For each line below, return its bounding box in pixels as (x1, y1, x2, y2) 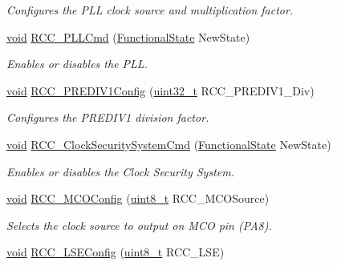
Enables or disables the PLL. (6, 55, 148, 72)
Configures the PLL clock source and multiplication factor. (6, 2, 294, 18)
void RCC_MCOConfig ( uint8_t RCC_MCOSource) (6, 190, 270, 207)
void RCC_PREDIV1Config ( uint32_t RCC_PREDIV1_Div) (6, 82, 315, 99)
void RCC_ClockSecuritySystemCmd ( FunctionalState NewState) (6, 135, 331, 152)
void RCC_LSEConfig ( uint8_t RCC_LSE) (6, 244, 225, 260)
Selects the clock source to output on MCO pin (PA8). (6, 216, 272, 233)
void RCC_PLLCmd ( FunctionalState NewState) (6, 28, 250, 45)
